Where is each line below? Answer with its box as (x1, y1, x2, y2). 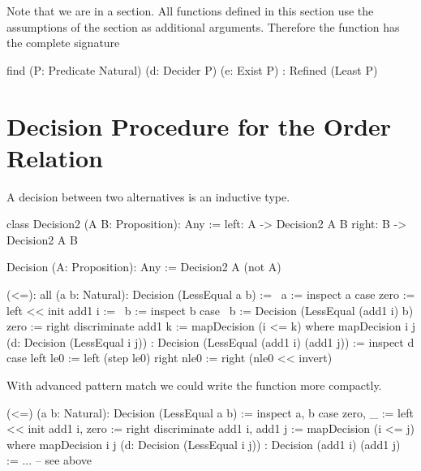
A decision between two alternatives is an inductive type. (6, 188, 290, 205)
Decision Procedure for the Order (6, 109, 392, 142)
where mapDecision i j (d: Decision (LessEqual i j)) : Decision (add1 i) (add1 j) (6, 435, 401, 452)
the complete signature (6, 34, 120, 51)
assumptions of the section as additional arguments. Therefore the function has (6, 18, 400, 35)
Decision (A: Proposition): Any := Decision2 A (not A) (6, 258, 281, 275)
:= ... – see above (6, 452, 92, 469)
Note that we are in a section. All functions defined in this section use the (6, 2, 374, 19)
